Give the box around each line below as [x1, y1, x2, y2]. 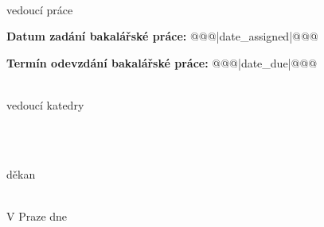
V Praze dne [6, 207, 68, 224]
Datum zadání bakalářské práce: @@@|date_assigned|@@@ [6, 28, 318, 44]
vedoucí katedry [6, 96, 84, 113]
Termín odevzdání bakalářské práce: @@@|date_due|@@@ [6, 54, 318, 71]
